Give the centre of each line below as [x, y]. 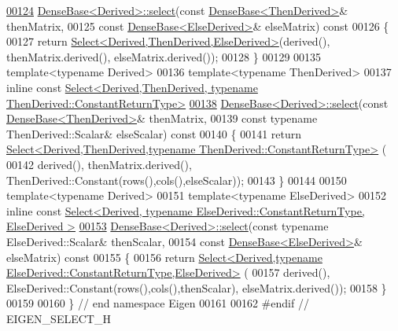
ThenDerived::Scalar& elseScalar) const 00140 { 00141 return [154, 133]
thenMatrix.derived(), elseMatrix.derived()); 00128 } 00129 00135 [164, 56]
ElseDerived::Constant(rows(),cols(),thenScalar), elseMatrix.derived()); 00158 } [197, 287]
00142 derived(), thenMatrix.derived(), [99, 164]
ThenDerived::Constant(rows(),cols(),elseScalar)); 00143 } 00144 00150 [177, 180]
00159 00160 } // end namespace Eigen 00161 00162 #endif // [158, 303]
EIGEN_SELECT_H [59, 318]
